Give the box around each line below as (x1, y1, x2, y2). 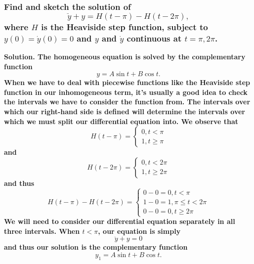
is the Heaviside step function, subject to (41, 20, 208, 33)
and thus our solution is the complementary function (4, 242, 188, 252)
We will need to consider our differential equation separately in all (4, 216, 235, 226)
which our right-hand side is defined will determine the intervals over (4, 106, 245, 117)
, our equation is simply (98, 225, 181, 236)
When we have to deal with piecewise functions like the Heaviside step (4, 77, 250, 88)
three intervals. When (4, 225, 80, 236)
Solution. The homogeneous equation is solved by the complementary (4, 51, 246, 62)
